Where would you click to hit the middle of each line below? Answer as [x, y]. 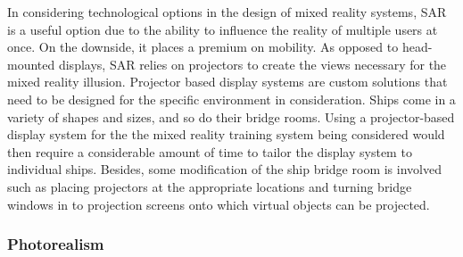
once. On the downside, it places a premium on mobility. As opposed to [203, 47]
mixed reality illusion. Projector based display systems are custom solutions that [227, 82]
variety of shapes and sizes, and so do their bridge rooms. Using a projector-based [231, 116]
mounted [31, 64]
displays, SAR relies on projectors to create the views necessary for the [252, 64]
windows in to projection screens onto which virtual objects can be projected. [219, 204]
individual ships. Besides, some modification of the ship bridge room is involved [224, 169]
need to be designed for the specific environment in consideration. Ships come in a [231, 99]
